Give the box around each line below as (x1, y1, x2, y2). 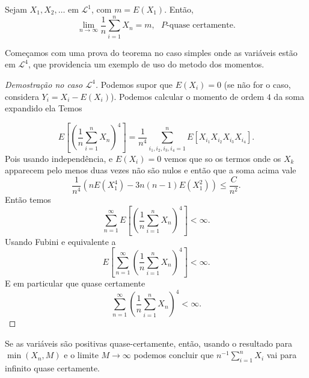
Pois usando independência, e (5, 152, 113, 164)
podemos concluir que (133, 349, 214, 361)
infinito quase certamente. (5, 362, 100, 374)
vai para (266, 349, 297, 361)
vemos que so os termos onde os (164, 152, 281, 164)
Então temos (5, 193, 51, 205)
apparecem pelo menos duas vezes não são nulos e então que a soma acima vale (5, 164, 296, 176)
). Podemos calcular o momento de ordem (111, 90, 265, 102)
